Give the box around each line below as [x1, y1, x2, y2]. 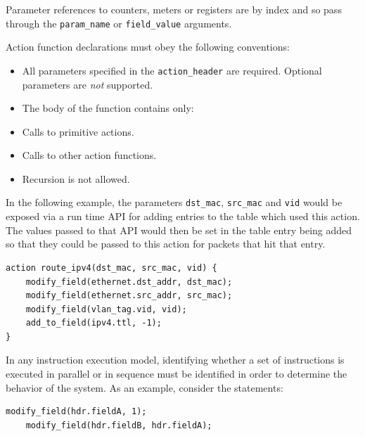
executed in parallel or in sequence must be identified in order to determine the [6, 366, 347, 381]
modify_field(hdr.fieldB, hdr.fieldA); [25, 420, 212, 430]
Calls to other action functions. [22, 148, 157, 162]
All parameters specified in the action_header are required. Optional [22, 63, 322, 77]
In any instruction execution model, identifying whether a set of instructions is [6, 352, 345, 367]
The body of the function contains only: [22, 101, 194, 115]
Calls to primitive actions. [22, 124, 134, 139]
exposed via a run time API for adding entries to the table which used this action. [6, 209, 360, 224]
